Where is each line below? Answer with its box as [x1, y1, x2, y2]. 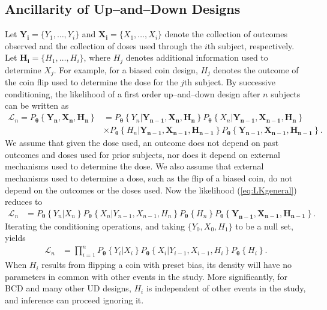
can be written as [5, 99, 69, 112]
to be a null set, [235, 219, 293, 232]
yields [5, 231, 26, 244]
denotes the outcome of [213, 63, 299, 76]
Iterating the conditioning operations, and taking [5, 219, 185, 232]
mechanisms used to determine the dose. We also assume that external [5, 160, 264, 172]
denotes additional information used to [125, 51, 268, 64]
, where [83, 51, 110, 64]
